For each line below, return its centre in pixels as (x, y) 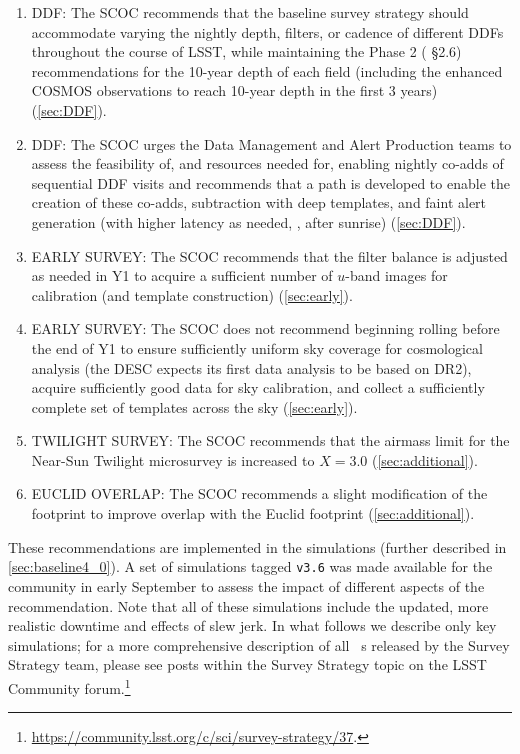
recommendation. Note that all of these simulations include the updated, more (248, 605)
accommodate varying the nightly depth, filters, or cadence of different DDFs (267, 31)
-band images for (396, 275)
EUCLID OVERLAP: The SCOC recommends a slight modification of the (259, 493)
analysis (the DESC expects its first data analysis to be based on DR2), (251, 367)
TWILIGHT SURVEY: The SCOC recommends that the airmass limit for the (270, 440)
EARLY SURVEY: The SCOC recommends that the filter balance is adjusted (269, 255)
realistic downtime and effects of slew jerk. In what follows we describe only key (252, 625)
